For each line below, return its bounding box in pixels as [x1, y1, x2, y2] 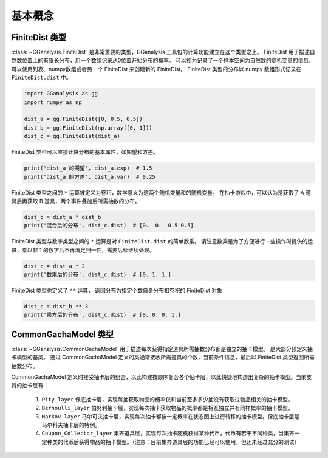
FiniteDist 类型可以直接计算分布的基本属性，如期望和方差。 [11, 148, 159, 156]
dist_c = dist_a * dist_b [24, 213, 101, 220]
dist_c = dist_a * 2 [24, 262, 85, 269]
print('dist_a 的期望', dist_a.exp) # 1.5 [24, 165, 152, 172]
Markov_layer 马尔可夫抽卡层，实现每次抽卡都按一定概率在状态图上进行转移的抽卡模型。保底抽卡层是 [41, 412, 300, 420]
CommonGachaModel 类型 [11, 329, 114, 339]
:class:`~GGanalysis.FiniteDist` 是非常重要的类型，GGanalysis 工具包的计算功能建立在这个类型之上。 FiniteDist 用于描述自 [11, 49, 315, 56]
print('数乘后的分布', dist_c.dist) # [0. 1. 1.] [24, 271, 172, 278]
